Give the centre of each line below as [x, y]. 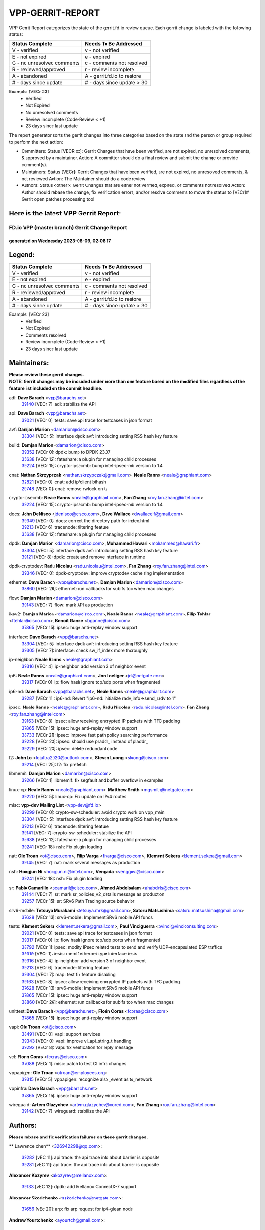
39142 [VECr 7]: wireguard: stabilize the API [66, 1111]
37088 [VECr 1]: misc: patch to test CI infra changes [74, 1064]
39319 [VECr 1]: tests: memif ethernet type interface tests [79, 954]
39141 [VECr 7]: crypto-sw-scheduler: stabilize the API [77, 833]
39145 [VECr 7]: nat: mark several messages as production [81, 862]
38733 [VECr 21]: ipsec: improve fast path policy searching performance [94, 735]
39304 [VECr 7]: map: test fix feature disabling [69, 975]
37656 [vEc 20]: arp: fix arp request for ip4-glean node [77, 1209]
